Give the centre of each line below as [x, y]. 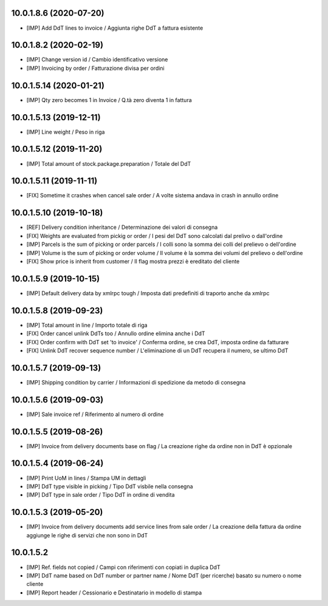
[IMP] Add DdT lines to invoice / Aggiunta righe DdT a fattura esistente [115, 28]
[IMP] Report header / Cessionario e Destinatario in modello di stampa [114, 593]
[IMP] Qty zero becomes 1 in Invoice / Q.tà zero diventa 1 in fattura [109, 100]
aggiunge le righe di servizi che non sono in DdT [87, 535]
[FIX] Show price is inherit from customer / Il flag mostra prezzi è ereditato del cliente [133, 261]
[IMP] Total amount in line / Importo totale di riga [87, 325]
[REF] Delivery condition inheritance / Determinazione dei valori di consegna [122, 227]
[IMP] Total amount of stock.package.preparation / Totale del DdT [109, 163]
